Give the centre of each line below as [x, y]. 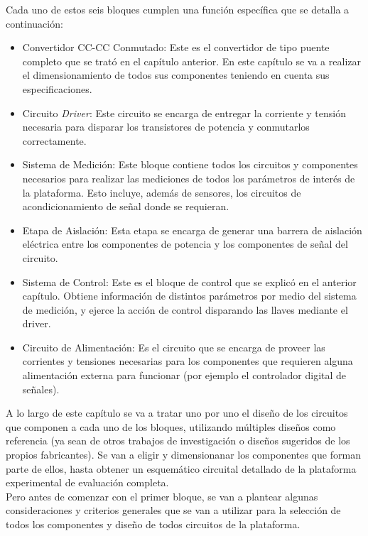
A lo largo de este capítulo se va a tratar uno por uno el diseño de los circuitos [177, 413]
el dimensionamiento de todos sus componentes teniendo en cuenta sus [176, 75]
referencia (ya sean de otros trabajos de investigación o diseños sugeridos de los [178, 441]
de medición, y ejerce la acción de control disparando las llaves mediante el [185, 309]
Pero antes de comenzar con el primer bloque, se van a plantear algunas [162, 496]
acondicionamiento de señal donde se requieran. [126, 206]
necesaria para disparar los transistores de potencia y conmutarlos [166, 127]
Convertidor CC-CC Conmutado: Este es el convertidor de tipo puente [176, 47]
